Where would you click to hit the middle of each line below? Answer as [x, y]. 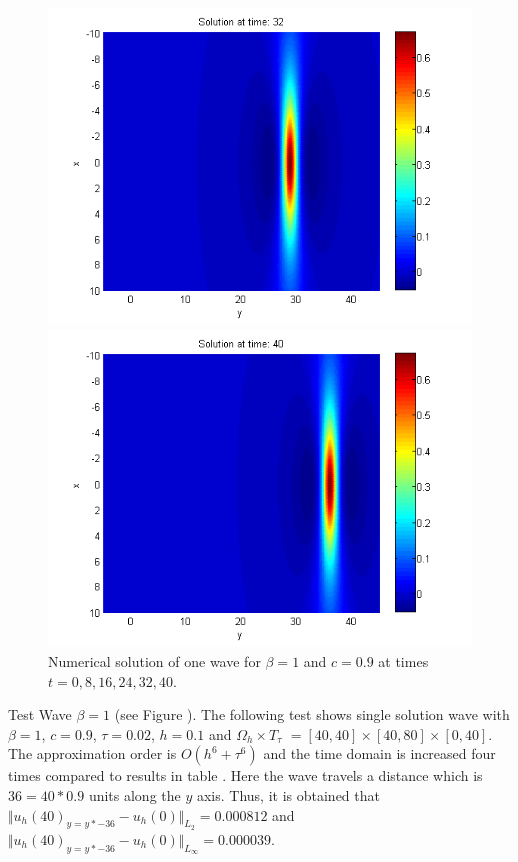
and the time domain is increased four [379, 753]
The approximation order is [92, 753]
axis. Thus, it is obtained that [288, 795]
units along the [134, 795]
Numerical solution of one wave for [154, 661]
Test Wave [40, 714]
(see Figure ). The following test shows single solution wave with [312, 714]
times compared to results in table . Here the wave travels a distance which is [245, 775]
